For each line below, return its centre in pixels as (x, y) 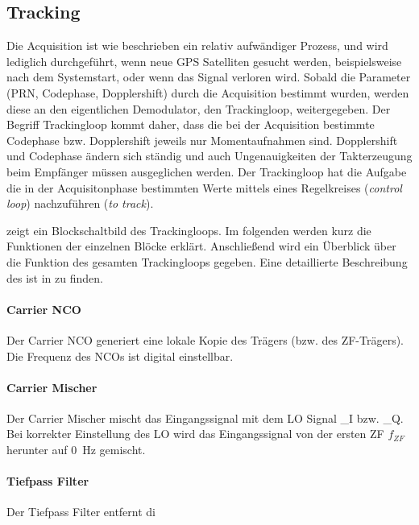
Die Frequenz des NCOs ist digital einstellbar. (120, 356)
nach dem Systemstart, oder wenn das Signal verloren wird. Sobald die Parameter (209, 77)
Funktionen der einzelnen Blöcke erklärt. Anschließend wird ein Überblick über (201, 246)
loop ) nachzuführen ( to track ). (80, 203)
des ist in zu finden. (55, 277)
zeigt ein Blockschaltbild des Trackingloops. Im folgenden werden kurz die (189, 230)
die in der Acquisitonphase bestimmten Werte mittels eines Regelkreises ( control (204, 187)
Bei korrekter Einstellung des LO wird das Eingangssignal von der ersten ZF (195, 434)
